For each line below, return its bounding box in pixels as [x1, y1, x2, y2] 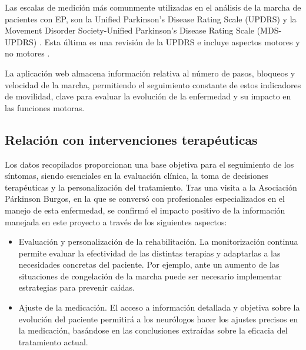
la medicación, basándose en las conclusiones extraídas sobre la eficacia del [18, 324, 288, 336]
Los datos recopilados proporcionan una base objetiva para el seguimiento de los [5, 158, 294, 170]
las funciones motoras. [5, 101, 85, 114]
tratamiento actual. [18, 335, 88, 348]
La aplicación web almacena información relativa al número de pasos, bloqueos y [5, 66, 295, 79]
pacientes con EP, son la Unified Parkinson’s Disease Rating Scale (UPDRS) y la [5, 12, 297, 25]
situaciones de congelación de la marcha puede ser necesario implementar [18, 269, 282, 282]
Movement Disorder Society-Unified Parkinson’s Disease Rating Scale [5, 24, 254, 36]
